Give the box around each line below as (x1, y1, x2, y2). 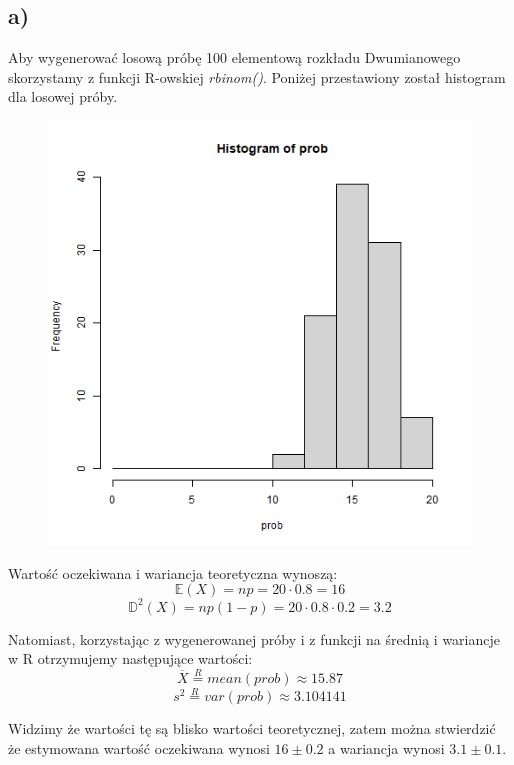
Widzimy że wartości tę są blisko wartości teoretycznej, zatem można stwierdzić (8, 718, 496, 739)
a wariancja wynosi (328, 737, 445, 758)
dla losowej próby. (8, 86, 118, 107)
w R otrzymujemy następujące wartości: (8, 648, 253, 669)
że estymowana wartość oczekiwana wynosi (8, 737, 270, 758)
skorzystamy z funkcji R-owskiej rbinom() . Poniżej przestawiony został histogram (8, 66, 506, 87)
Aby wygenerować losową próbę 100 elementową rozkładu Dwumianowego (8, 47, 461, 68)
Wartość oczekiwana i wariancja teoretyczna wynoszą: (8, 562, 338, 583)
